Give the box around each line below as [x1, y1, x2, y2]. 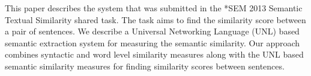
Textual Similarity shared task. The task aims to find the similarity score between [5, 13, 306, 26]
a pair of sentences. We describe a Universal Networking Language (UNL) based [5, 25, 300, 37]
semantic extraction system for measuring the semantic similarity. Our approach [5, 36, 300, 49]
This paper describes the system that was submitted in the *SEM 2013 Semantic [5, 2, 303, 14]
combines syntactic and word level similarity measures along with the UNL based [5, 48, 304, 61]
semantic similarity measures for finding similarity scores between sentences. [5, 59, 285, 72]
